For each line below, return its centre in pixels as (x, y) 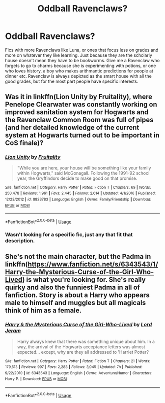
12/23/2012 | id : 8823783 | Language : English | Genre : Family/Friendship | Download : (78, 199)
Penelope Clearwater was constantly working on (81, 105)
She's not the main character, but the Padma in (78, 257)
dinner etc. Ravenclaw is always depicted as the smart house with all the (79, 76)
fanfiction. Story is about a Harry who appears (77, 295)
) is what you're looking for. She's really (84, 280)
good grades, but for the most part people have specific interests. (72, 81)
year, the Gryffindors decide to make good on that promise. (77, 178)
